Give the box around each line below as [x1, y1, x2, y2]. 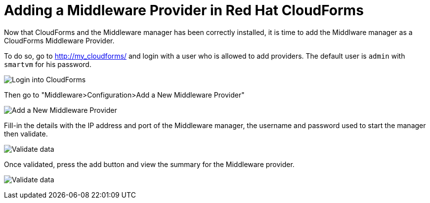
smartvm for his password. [4, 60, 91, 68]
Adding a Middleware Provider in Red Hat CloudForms [4, 2, 364, 19]
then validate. [4, 129, 48, 138]
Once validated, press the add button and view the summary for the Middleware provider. [4, 160, 295, 169]
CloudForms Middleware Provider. [4, 36, 115, 45]
